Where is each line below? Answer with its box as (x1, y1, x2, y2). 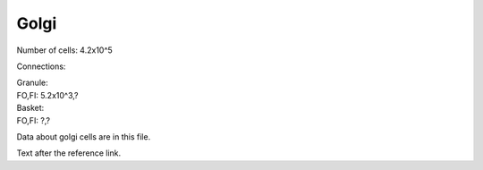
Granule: (16, 77, 48, 89)
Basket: (16, 103, 45, 114)
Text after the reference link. (16, 148, 122, 158)
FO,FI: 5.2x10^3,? (16, 89, 79, 100)
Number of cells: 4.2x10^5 (16, 45, 114, 55)
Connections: (16, 61, 66, 72)
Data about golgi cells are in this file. (16, 131, 151, 142)
